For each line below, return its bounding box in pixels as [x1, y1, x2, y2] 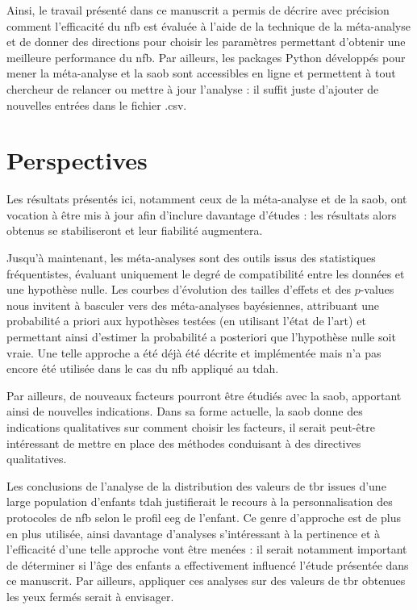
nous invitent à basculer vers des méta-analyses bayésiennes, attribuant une [6, 296, 379, 313]
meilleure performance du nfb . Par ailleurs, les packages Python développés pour [6, 48, 406, 65]
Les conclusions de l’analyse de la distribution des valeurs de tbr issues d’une [6, 477, 386, 494]
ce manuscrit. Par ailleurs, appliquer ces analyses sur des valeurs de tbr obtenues [6, 572, 406, 589]
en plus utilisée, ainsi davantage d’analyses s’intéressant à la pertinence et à [6, 524, 381, 541]
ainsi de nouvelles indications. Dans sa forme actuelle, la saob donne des [6, 403, 363, 420]
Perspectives [6, 144, 148, 177]
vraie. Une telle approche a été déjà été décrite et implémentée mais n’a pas [6, 344, 382, 361]
